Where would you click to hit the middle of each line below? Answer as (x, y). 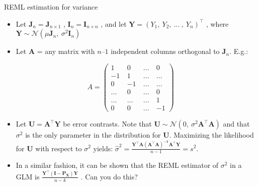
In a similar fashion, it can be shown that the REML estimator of (117, 165)
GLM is (28, 176)
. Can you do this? (109, 176)
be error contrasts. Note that (107, 124)
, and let (114, 23)
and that (236, 124)
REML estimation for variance (51, 7)
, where (217, 23)
